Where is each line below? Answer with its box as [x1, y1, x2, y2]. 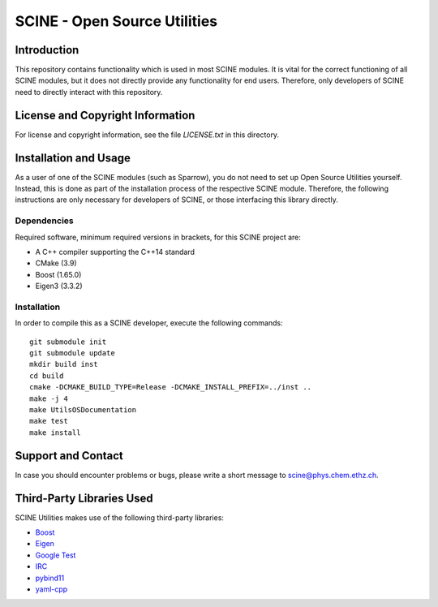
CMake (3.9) [35, 258, 77, 268]
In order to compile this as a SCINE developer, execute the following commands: [15, 318, 283, 328]
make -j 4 [29, 394, 68, 403]
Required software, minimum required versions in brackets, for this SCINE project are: [15, 232, 302, 242]
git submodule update [29, 349, 115, 358]
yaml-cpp [35, 584, 68, 594]
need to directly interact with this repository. [15, 87, 163, 97]
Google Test [35, 550, 76, 560]
